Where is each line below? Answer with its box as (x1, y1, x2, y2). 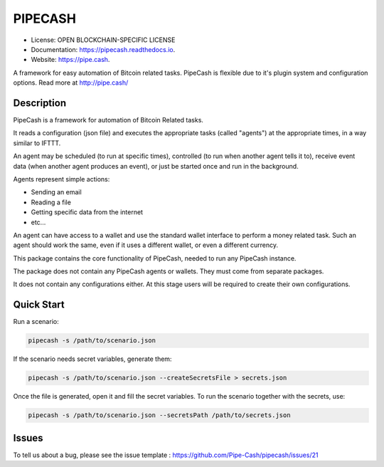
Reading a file (31, 198, 71, 206)
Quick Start (13, 299, 65, 311)
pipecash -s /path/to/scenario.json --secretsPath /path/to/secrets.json (28, 411, 291, 419)
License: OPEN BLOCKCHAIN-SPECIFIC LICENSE (31, 36, 176, 44)
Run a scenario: (13, 318, 60, 326)
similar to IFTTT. (13, 139, 61, 147)
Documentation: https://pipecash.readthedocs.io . (31, 45, 176, 53)
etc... (31, 218, 46, 226)
